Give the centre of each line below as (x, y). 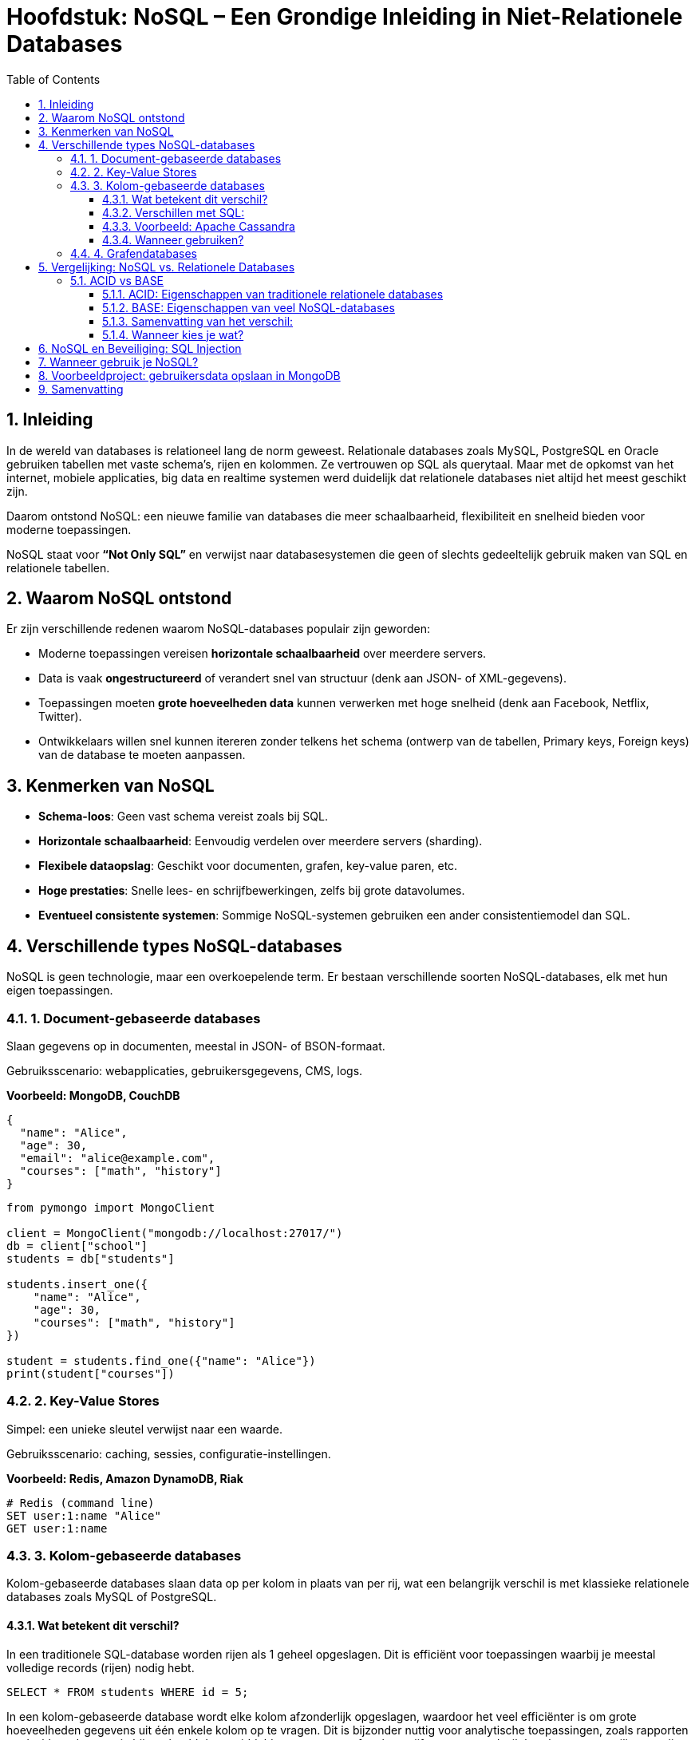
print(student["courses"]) (91, 1373)
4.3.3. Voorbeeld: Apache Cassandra (199, 226)
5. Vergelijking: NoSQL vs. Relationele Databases (167, 267)
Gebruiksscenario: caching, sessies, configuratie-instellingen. (169, 1453)
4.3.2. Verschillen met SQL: (174, 212)
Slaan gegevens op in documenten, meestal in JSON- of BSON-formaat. (196, 1046)
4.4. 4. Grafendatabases (134, 253)
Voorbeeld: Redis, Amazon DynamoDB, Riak (125, 1478)
